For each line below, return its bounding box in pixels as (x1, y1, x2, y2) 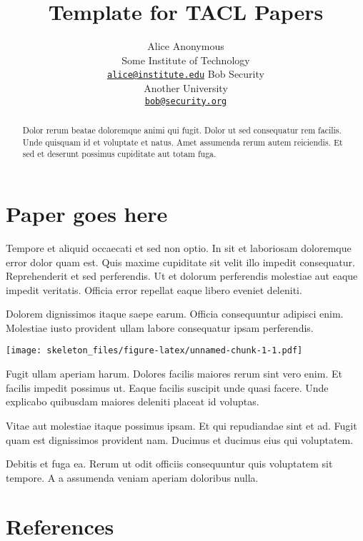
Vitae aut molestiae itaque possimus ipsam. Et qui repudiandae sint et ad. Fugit (6, 418, 357, 433)
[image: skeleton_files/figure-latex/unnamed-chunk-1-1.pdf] (6, 345, 303, 356)
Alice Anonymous (147, 39, 224, 54)
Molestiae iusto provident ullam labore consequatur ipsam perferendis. (6, 320, 314, 335)
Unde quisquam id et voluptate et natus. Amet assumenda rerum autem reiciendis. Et (22, 136, 343, 148)
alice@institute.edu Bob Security (107, 66, 264, 81)
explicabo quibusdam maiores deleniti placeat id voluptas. (6, 394, 259, 409)
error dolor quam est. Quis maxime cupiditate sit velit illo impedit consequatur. (6, 254, 355, 269)
